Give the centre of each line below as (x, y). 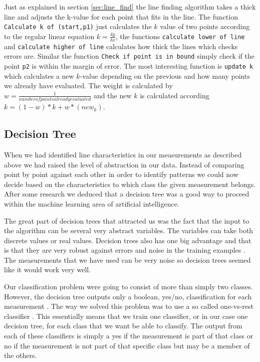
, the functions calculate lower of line (180, 36)
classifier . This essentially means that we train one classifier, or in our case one (126, 316)
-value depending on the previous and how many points (165, 75)
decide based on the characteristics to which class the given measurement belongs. (130, 184)
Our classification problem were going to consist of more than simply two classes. (128, 287)
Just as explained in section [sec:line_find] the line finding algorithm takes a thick (130, 7)
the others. (21, 355)
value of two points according (205, 26)
